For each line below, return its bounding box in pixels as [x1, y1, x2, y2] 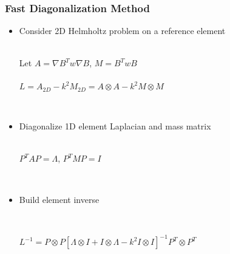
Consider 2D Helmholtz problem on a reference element [19, 24, 226, 37]
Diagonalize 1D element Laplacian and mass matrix [19, 120, 211, 132]
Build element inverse [19, 193, 100, 205]
